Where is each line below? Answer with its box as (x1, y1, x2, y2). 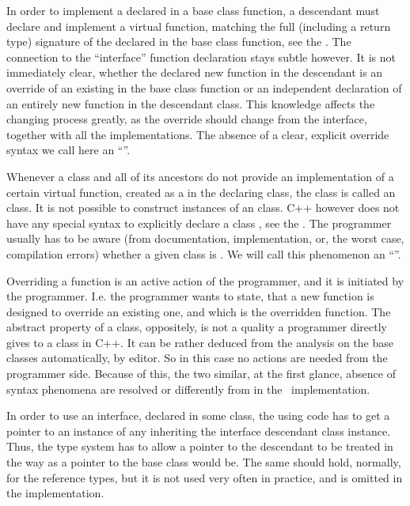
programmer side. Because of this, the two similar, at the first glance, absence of (6, 365, 396, 382)
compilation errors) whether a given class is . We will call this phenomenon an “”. (6, 245, 401, 262)
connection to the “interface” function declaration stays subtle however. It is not (6, 48, 396, 65)
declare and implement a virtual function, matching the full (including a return (6, 17, 391, 34)
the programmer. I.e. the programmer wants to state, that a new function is (6, 288, 374, 304)
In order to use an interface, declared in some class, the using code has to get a (6, 407, 390, 424)
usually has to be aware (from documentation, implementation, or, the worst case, (6, 230, 404, 247)
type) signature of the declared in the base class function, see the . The (6, 33, 351, 50)
